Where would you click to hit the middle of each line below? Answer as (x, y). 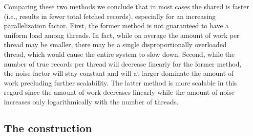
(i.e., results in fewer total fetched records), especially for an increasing (110, 16)
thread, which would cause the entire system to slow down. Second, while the (119, 54)
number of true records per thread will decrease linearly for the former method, (123, 63)
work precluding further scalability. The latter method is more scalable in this (120, 82)
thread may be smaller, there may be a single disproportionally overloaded (115, 44)
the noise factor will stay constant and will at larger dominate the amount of (119, 73)
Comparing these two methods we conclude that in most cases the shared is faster (126, 6)
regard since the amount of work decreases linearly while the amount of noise (119, 92)
